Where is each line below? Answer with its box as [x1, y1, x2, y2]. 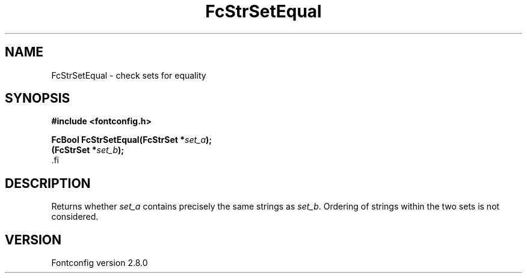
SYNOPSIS [5, 91, 70, 106]
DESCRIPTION [5, 175, 91, 191]
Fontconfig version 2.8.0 [51, 258, 148, 268]
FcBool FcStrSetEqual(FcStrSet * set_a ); [51, 134, 212, 145]
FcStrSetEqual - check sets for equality [51, 70, 206, 80]
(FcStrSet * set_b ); [51, 145, 125, 156]
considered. [51, 211, 99, 222]
